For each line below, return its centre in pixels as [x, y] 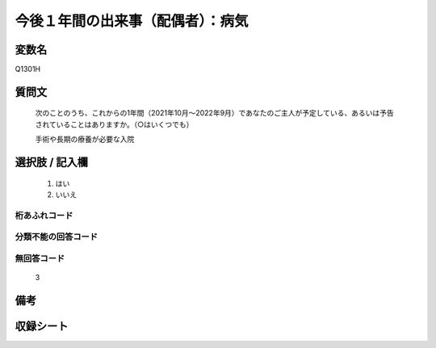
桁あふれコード [44, 216]
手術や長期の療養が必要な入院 [85, 139]
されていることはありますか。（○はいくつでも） [114, 124]
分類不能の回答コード [57, 237]
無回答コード [40, 258]
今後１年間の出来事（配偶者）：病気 [132, 21]
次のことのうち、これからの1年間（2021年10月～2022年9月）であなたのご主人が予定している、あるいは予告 [215, 113]
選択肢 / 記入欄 [52, 163]
